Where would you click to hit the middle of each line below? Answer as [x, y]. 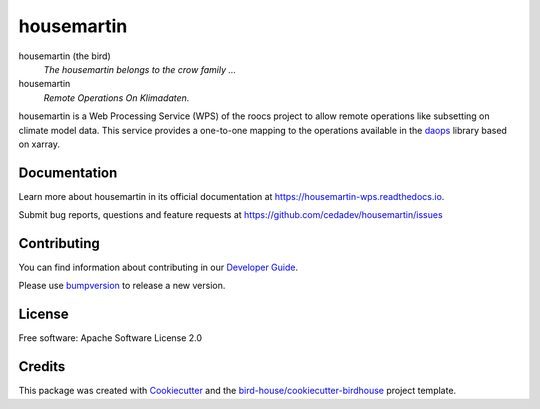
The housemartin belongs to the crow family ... [140, 69]
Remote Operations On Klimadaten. [116, 97]
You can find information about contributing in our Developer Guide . [158, 267]
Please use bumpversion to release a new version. [122, 286]
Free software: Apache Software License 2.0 [110, 338]
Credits [42, 366]
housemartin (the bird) [65, 56]
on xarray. [39, 144]
